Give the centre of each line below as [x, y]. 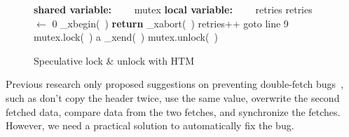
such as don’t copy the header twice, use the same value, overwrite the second [173, 97]
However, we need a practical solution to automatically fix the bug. [150, 125]
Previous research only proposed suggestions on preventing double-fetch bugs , [175, 84]
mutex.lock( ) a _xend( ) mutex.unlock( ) [126, 37]
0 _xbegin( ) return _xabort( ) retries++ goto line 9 [170, 23]
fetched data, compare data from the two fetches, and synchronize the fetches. [173, 111]
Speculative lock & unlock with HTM [114, 60]
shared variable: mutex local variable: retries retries [173, 9]
